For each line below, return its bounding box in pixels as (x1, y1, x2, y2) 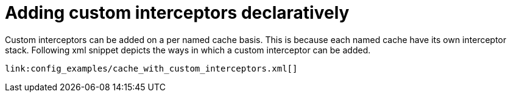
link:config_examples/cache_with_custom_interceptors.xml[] (5, 63, 298, 73)
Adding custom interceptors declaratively (5, 2, 350, 23)
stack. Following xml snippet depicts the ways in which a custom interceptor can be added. (5, 44, 371, 55)
